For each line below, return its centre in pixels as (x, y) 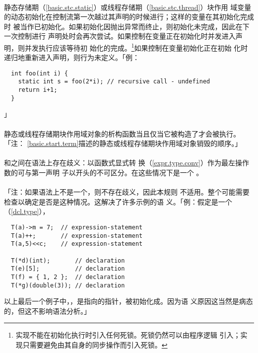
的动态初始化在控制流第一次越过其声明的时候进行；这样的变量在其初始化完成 (129, 17)
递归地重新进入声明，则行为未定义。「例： (72, 57)
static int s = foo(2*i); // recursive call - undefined (114, 82)
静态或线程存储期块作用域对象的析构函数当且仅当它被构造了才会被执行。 (122, 133)
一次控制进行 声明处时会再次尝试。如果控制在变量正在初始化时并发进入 (120, 36)
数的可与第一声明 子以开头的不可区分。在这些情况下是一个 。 (104, 172)
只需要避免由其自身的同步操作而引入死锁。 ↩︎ (95, 345)
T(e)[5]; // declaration (68, 269)
